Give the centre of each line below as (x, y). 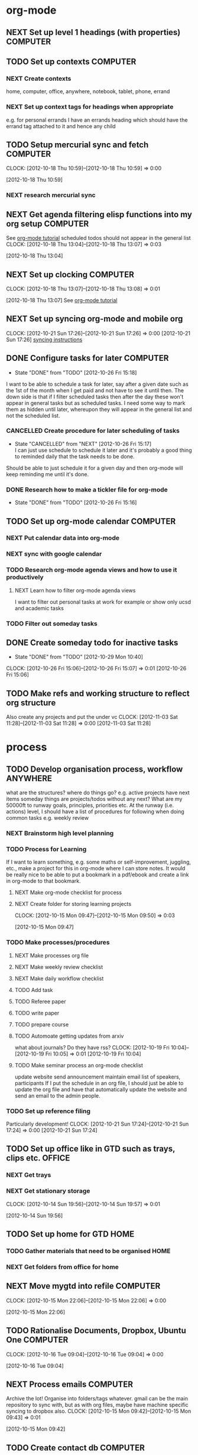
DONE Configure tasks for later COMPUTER (87, 358)
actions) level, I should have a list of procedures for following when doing (95, 811)
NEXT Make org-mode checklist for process (68, 893)
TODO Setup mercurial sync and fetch (77, 145)
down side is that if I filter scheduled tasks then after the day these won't (95, 397)
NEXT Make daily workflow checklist (59, 978)
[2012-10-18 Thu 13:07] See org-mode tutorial (62, 300)
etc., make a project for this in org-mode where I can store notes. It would (96, 868)
